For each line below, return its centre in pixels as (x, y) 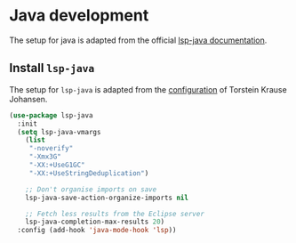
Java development (79, 16)
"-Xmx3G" (45, 157)
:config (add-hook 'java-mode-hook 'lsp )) (97, 231)
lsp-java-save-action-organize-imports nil (107, 198)
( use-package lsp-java (51, 115)
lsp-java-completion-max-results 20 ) (95, 222)
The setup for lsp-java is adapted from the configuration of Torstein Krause (148, 89)
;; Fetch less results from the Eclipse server (115, 214)
